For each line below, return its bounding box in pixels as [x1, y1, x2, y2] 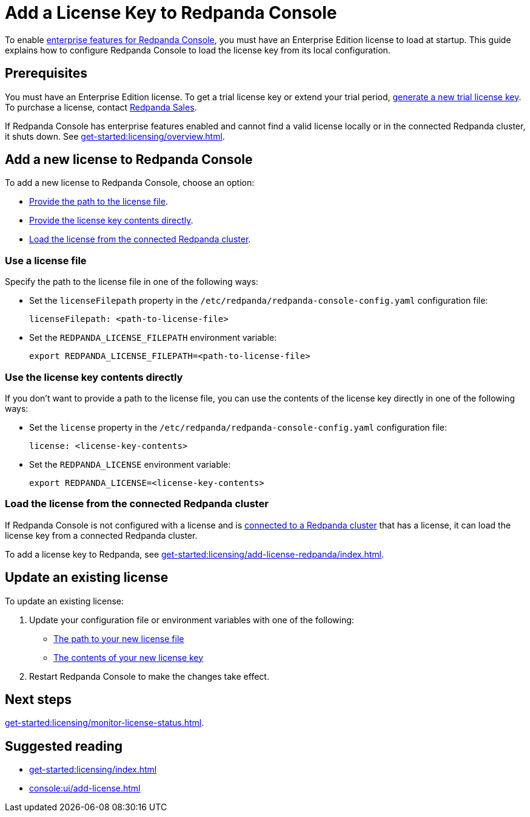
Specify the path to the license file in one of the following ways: [5, 276, 258, 287]
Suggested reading [5, 738, 123, 754]
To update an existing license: [5, 595, 124, 606]
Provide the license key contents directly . [29, 215, 193, 226]
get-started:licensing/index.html [29, 764, 157, 775]
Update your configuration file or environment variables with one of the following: [29, 614, 354, 625]
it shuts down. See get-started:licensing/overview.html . [5, 131, 225, 142]
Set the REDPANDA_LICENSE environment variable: [29, 459, 231, 470]
